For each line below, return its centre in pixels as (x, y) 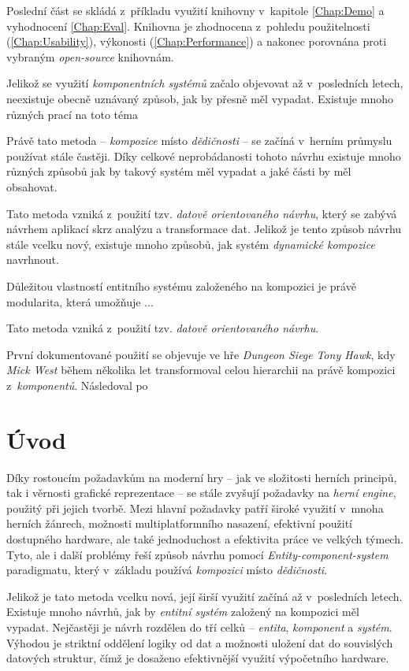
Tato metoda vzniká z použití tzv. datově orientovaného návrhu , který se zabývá (202, 213)
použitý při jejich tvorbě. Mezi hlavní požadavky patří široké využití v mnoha (195, 508)
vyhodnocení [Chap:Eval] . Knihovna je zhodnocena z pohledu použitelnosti (188, 26)
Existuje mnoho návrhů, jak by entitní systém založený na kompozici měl (183, 612)
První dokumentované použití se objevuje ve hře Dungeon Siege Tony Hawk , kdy (201, 354)
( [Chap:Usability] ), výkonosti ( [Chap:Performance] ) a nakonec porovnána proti (197, 41)
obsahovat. (32, 186)
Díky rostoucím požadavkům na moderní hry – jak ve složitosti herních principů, (202, 477)
